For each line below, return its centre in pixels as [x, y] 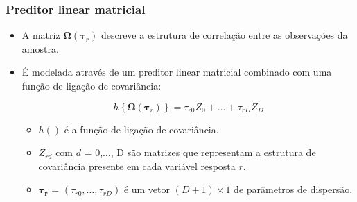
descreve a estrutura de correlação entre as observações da [224, 35]
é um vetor [147, 189]
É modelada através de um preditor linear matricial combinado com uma [177, 72]
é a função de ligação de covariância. [141, 129]
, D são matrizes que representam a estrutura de [213, 152]
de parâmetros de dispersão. [293, 189]
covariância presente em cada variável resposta [137, 166]
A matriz [41, 35]
